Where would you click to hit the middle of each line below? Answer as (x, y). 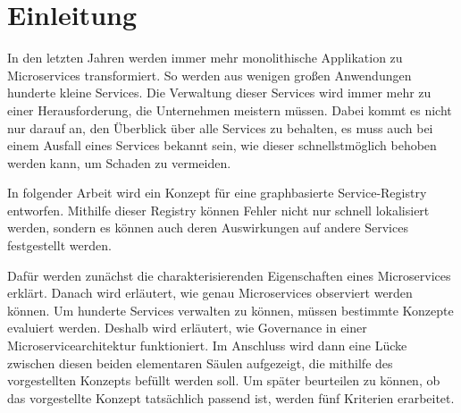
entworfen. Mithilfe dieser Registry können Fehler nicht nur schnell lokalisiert (218, 210)
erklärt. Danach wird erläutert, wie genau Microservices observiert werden (210, 293)
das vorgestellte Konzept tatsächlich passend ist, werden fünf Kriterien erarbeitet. (231, 397)
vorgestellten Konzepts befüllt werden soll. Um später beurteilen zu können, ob (224, 380)
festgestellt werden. (59, 245)
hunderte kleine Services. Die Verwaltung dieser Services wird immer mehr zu (219, 93)
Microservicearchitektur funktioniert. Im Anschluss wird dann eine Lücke (207, 346)
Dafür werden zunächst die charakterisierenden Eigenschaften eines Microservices (229, 275)
